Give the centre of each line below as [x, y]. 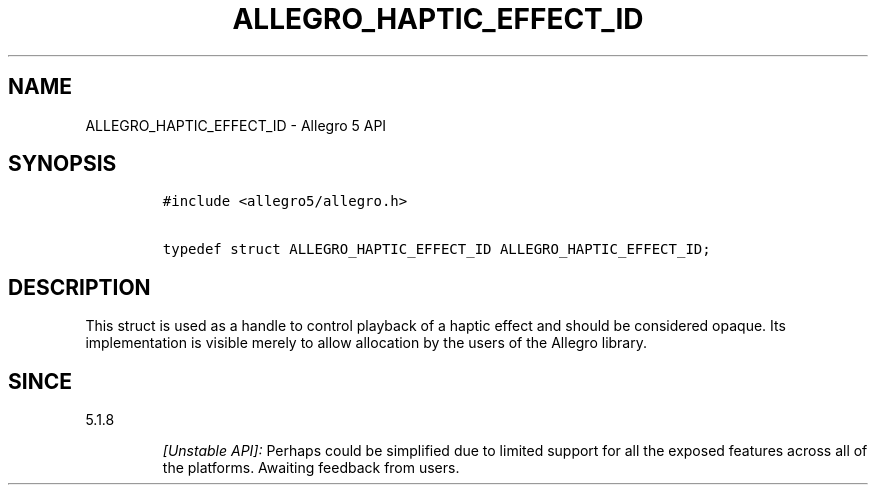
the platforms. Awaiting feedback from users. [311, 468]
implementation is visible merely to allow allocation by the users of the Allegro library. [366, 343]
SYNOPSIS [62, 164]
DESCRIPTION [79, 287]
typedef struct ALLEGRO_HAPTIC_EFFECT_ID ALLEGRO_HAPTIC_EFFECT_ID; [436, 249]
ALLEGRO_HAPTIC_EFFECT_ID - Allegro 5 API [236, 125]
